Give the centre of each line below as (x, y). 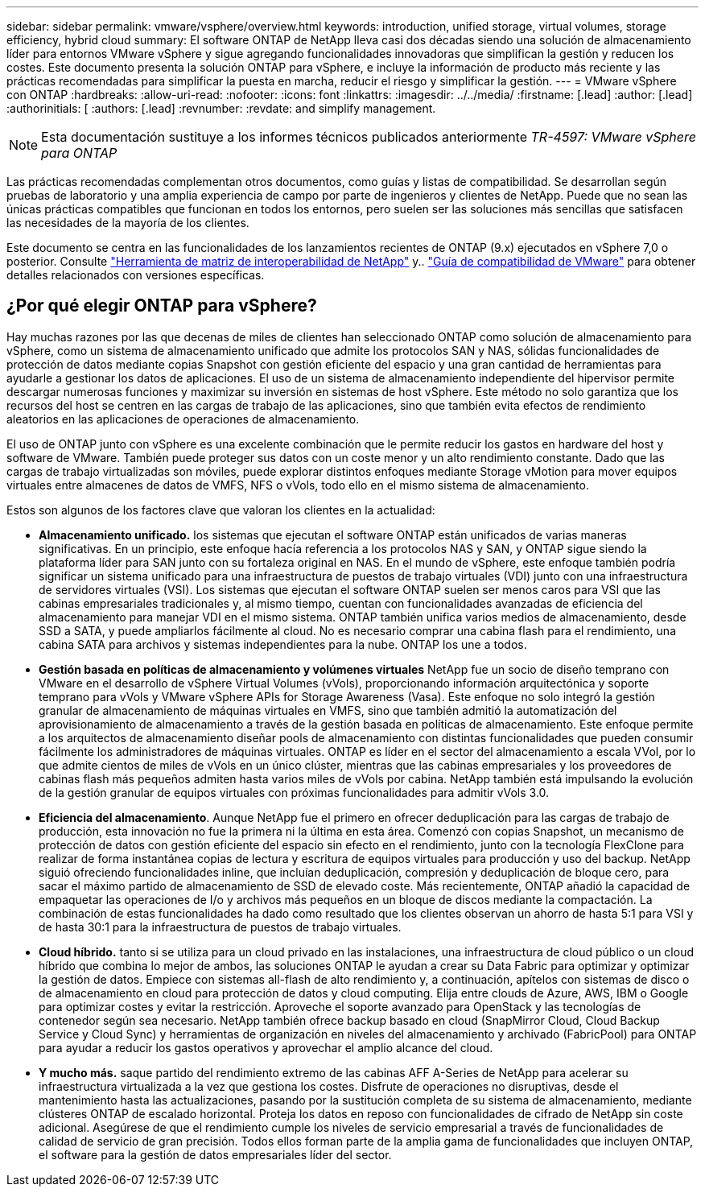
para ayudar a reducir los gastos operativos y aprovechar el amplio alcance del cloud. (266, 1047)
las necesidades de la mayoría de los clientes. (128, 223)
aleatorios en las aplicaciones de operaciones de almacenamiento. (183, 419)
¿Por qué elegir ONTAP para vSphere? (162, 306)
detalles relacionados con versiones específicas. (136, 275)
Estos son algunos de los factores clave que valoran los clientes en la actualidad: (221, 510)
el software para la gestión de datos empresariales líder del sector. (215, 1154)
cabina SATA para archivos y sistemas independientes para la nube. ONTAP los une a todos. (283, 644)
